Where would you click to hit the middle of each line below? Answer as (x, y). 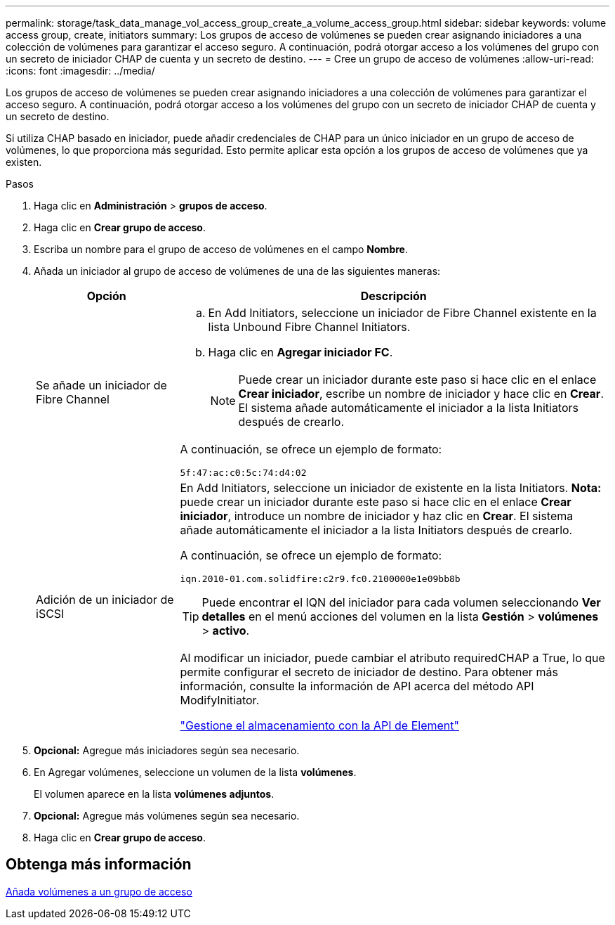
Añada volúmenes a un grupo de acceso (99, 891)
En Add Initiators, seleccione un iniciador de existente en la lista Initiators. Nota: (391, 488)
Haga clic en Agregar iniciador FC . (300, 352)
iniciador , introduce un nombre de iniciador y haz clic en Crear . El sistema (377, 516)
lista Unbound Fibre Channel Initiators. (309, 327)
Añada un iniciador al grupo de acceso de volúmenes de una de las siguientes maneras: (237, 271)
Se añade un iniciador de (101, 385)
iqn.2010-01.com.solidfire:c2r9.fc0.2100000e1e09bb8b (320, 579)
